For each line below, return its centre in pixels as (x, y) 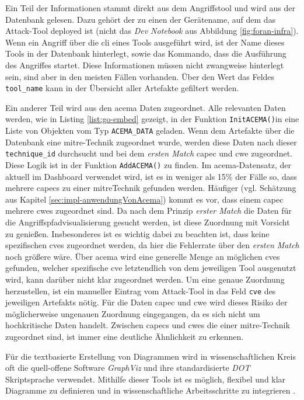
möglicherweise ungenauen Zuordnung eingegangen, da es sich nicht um (133, 313)
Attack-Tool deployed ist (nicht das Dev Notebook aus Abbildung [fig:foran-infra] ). (152, 31)
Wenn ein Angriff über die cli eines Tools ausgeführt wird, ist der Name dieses (145, 42)
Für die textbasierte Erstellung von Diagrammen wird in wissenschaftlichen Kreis (151, 356)
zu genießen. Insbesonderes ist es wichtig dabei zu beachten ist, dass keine (137, 233)
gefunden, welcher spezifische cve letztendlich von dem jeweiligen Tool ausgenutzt (151, 268)
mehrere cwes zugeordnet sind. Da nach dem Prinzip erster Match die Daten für (148, 211)
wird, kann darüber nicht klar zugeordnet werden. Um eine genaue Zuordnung (145, 279)
